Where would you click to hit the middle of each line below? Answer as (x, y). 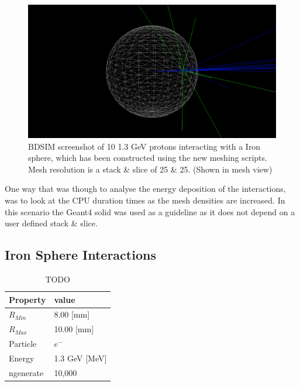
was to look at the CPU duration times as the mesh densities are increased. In (145, 200)
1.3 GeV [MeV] (80, 358)
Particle (23, 344)
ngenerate (26, 372)
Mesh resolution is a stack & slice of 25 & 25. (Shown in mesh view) (150, 169)
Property (27, 299)
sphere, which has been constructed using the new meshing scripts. (148, 158)
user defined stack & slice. (51, 223)
